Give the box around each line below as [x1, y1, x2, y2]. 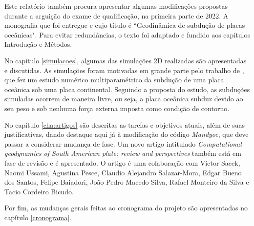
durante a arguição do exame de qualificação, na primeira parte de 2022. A [4, 10, 229, 20]
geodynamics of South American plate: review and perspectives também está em [4, 148, 241, 158]
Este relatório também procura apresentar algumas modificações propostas [4, 1, 228, 11]
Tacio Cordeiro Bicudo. [4, 186, 74, 196]
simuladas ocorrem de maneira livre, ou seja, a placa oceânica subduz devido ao [4, 94, 243, 104]
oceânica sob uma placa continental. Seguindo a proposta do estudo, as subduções [4, 84, 250, 94]
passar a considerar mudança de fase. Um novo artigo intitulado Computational [4, 138, 242, 149]
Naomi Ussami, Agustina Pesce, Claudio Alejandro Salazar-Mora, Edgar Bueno [4, 167, 242, 177]
